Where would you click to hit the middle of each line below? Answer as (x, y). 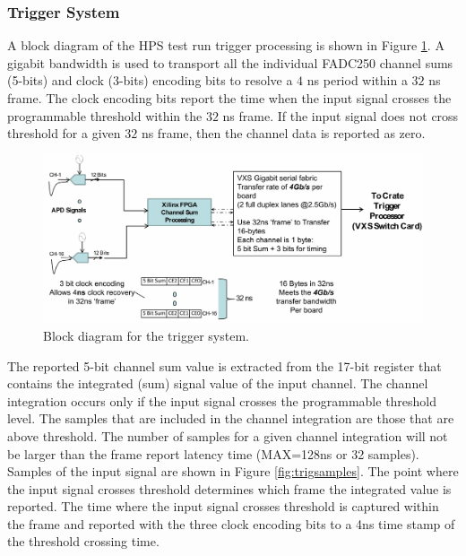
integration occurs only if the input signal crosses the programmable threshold (222, 400)
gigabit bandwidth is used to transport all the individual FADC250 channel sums (230, 62)
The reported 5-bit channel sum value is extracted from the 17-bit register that (224, 365)
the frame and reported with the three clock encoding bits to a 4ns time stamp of (231, 523)
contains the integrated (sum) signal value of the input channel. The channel (218, 383)
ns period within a (357, 80)
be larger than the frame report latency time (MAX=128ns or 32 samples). (213, 453)
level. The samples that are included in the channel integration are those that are (231, 418)
